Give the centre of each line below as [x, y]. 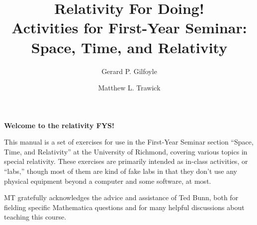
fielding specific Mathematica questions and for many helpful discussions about [124, 207]
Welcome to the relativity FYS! [59, 125]
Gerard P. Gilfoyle [129, 71]
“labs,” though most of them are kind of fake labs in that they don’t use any [121, 171]
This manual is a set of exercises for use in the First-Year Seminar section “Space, [129, 142]
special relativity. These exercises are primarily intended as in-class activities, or [126, 161]
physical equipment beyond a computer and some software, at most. [108, 181]
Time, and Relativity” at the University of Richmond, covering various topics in [126, 151]
